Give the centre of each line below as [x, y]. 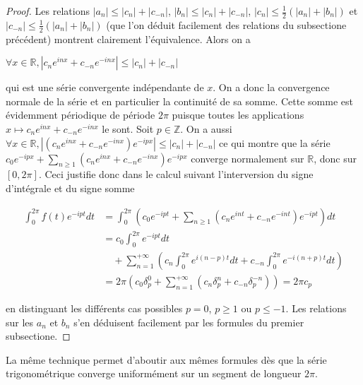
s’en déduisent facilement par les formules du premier [189, 322]
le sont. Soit [128, 129]
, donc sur [335, 158]
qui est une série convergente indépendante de [105, 87]
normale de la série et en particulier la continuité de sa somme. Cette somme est [179, 101]
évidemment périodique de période [81, 115]
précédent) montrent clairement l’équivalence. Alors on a [128, 38]
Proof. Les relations [48, 11]
